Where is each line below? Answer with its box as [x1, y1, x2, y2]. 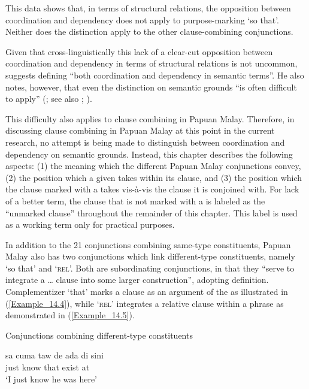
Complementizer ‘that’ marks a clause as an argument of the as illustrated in [5, 285, 288, 298]
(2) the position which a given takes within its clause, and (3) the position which [5, 171, 302, 183]
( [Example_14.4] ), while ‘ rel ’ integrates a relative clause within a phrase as [5, 297, 284, 309]
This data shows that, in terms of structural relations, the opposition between [5, 2, 291, 14]
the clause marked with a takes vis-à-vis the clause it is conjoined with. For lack [5, 183, 299, 195]
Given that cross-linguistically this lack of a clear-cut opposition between [5, 45, 273, 58]
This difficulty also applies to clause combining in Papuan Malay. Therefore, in [5, 112, 295, 125]
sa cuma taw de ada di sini [5, 349, 104, 361]
